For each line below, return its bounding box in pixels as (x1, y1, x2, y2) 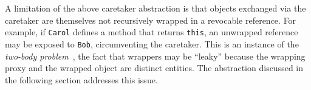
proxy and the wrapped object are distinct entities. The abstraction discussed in (5, 61, 304, 74)
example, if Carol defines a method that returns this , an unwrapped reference (5, 26, 298, 38)
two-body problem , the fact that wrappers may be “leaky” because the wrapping (5, 49, 306, 62)
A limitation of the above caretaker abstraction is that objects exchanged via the (5, 2, 306, 14)
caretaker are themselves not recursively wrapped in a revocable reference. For (5, 13, 296, 26)
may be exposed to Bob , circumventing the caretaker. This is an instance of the (5, 37, 299, 50)
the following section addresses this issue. (5, 73, 158, 86)
